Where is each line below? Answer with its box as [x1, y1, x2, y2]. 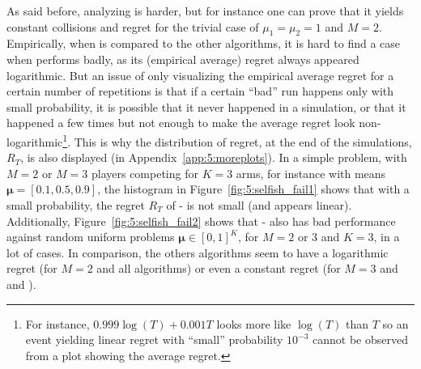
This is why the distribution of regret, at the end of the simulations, [74, 133, 412, 150]
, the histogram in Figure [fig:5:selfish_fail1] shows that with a [97, 180, 410, 197]
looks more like [216, 315, 291, 332]
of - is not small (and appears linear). [166, 196, 352, 213]
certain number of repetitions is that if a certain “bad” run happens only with [6, 83, 394, 100]
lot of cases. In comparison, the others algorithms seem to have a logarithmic [6, 244, 389, 261]
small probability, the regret [6, 196, 145, 213]
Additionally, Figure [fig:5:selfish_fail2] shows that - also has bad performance [6, 212, 396, 229]
